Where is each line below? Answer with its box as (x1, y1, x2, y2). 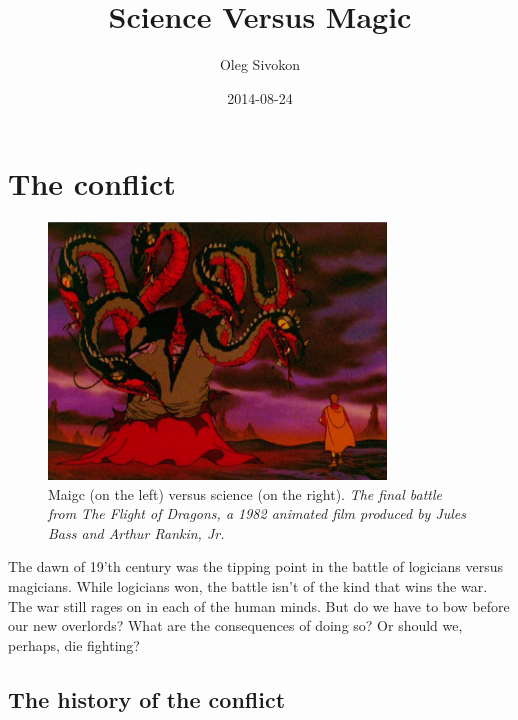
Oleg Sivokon (219, 54, 301, 75)
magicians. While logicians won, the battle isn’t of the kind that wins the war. (8, 575, 488, 596)
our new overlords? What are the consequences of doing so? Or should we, (8, 615, 463, 636)
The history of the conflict (8, 683, 286, 714)
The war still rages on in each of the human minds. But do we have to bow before (8, 595, 510, 616)
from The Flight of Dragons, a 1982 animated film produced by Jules (48, 503, 467, 524)
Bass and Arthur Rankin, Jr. (48, 522, 225, 543)
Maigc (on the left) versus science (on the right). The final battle (48, 483, 442, 504)
